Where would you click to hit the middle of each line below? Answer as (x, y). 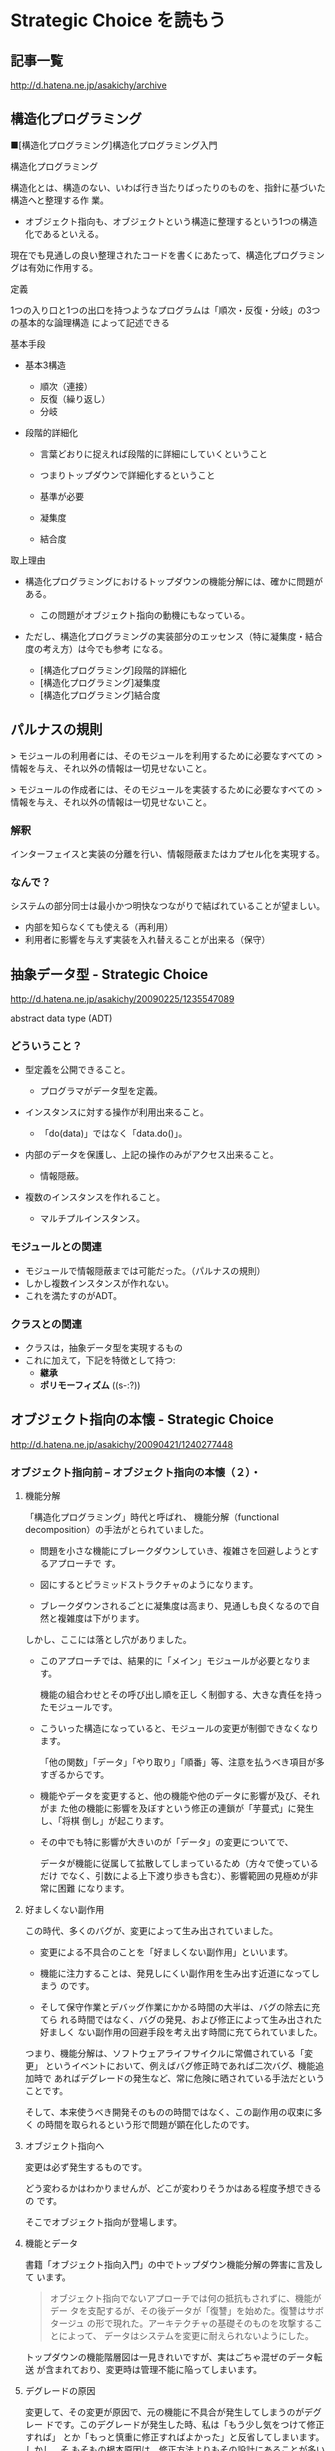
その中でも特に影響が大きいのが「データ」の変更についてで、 (166, 1842)
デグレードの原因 (60, 2391)
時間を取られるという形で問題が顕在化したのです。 (149, 2125)
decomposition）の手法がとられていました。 (117, 1530)
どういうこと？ (46, 1046)
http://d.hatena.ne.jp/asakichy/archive (88, 85)
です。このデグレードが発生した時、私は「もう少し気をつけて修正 (189, 2425)
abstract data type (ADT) (61, 1018)
